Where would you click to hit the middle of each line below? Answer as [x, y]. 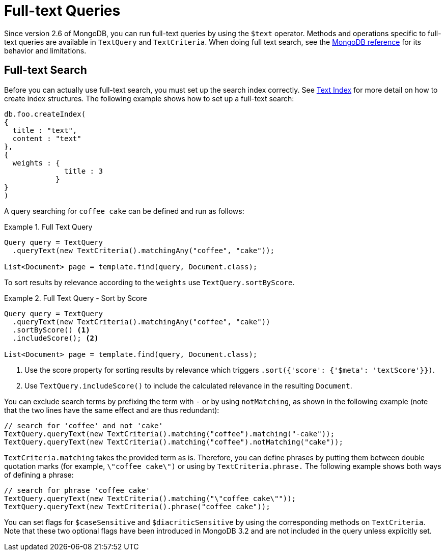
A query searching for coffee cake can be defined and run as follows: [124, 211]
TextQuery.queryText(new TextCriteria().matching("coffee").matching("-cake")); [170, 434]
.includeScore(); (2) [55, 338]
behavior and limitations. [45, 50]
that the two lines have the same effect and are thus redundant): [112, 410]
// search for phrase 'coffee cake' [77, 490]
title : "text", [45, 130]
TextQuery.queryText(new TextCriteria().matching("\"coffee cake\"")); [150, 498]
